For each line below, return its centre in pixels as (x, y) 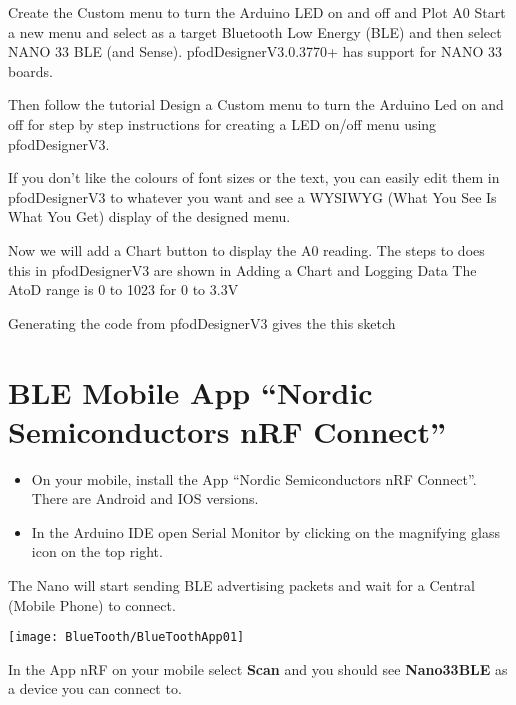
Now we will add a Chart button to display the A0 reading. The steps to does (246, 249)
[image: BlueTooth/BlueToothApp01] (126, 637)
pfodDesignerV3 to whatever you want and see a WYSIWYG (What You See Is (252, 196)
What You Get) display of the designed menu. (149, 216)
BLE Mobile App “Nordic (190, 391)
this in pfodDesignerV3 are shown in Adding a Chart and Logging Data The (242, 269)
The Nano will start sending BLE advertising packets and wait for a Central (241, 585)
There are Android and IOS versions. (145, 498)
